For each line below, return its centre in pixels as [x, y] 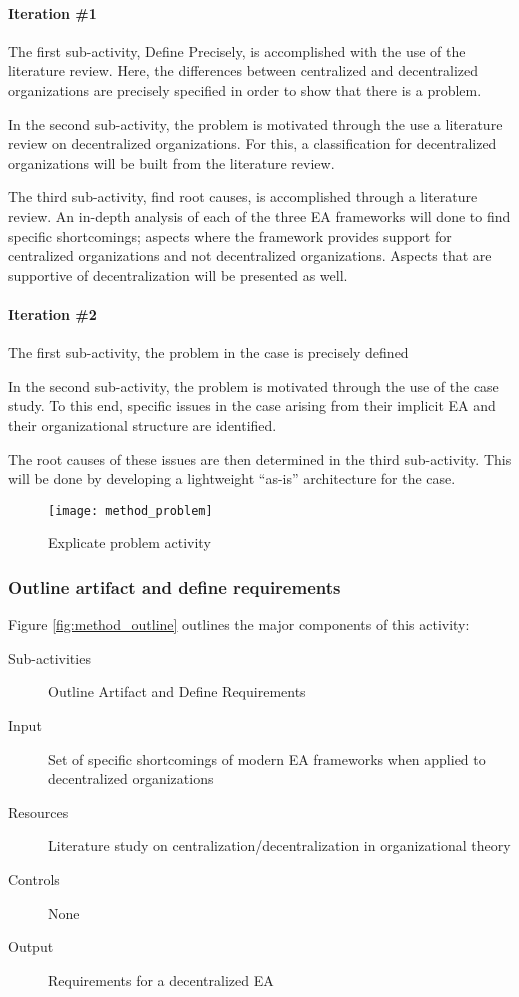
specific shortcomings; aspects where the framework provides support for [230, 235]
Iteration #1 [52, 12]
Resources [38, 811]
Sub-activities [49, 657]
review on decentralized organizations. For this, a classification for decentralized [252, 143]
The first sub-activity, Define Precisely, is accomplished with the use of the [237, 50]
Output [31, 946]
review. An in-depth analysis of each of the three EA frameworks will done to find [259, 215]
